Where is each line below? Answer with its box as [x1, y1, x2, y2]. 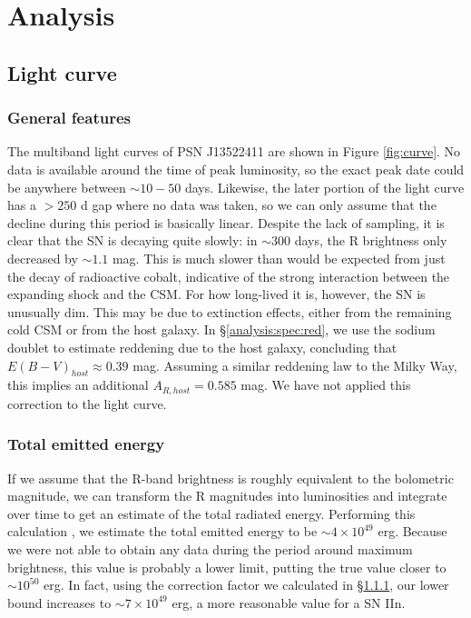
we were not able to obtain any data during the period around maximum [7, 539, 413, 558]
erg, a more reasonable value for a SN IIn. [172, 593, 406, 612]
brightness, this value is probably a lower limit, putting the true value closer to [7, 557, 446, 576]
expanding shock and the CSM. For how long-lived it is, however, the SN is [7, 284, 426, 304]
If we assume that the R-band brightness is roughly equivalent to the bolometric [7, 468, 454, 487]
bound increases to [7, 593, 112, 612]
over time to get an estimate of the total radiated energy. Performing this [7, 503, 416, 523]
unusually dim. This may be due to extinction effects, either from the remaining [7, 302, 452, 321]
